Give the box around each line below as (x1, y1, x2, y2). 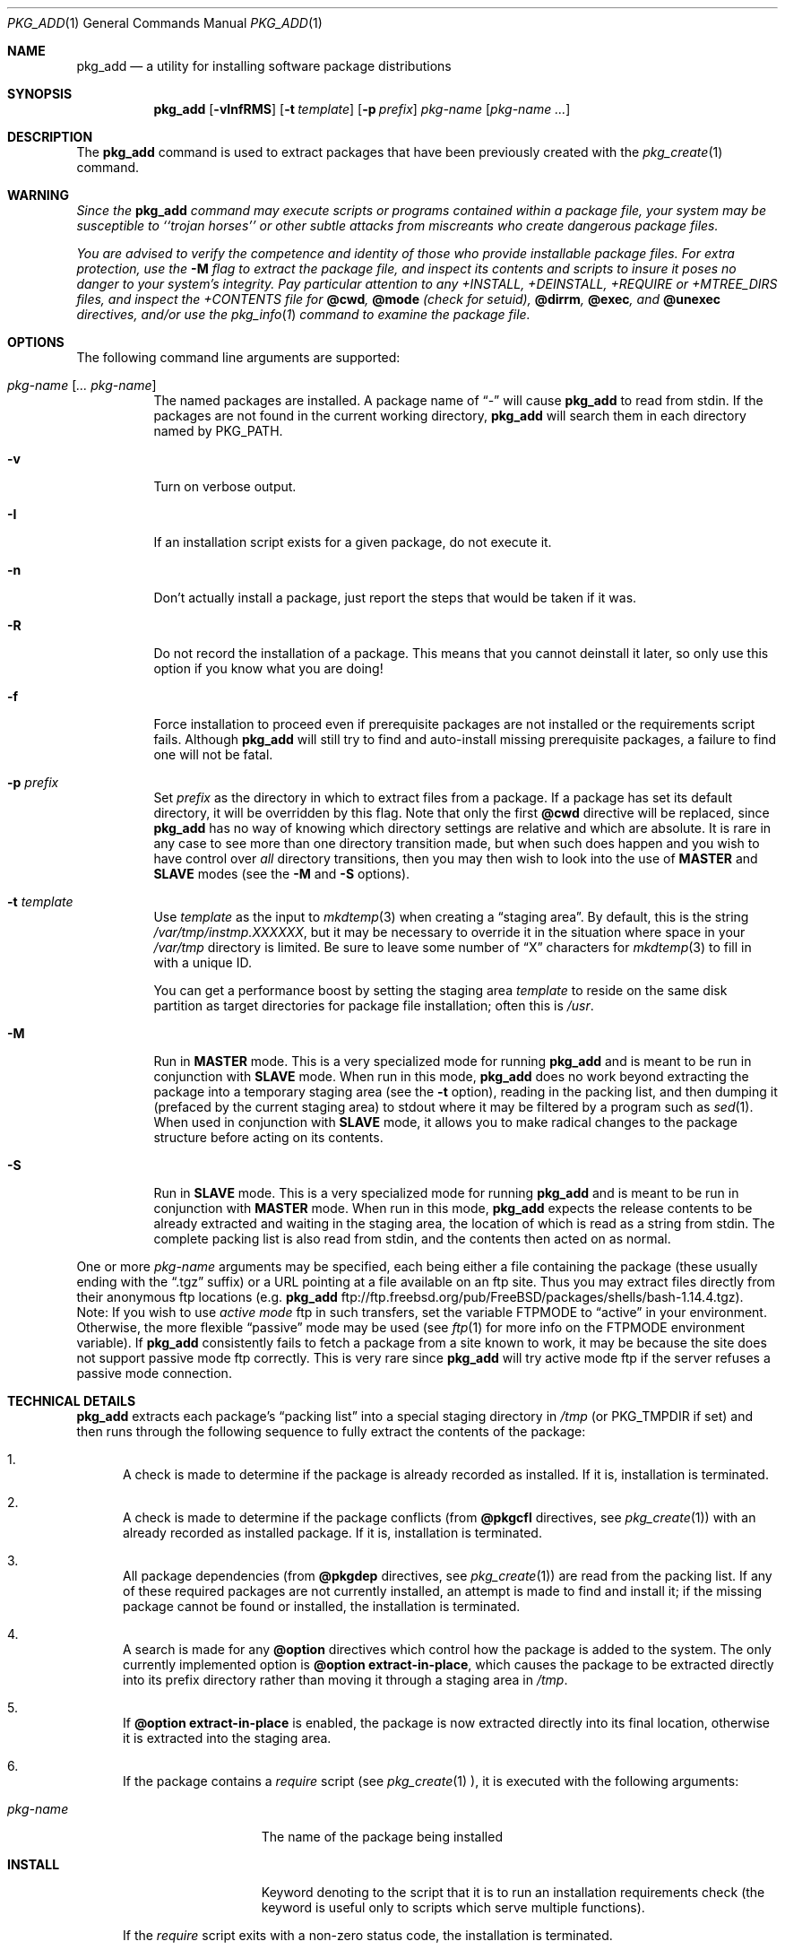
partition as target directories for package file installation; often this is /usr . (153, 998, 594, 1013)
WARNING (7, 187, 69, 203)
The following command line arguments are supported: (76, 350, 401, 365)
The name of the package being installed (261, 1829, 503, 1844)
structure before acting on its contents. (153, 1130, 384, 1145)
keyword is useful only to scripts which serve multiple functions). (261, 1900, 645, 1915)
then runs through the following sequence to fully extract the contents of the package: (76, 1424, 586, 1439)
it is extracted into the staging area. (123, 1730, 332, 1746)
